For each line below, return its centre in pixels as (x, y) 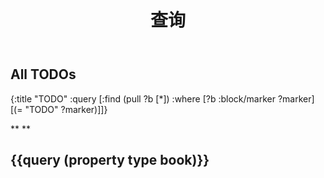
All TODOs (43, 74)
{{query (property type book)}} (110, 160)
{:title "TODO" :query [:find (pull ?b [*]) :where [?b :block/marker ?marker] (162, 98)
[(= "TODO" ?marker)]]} (59, 109)
